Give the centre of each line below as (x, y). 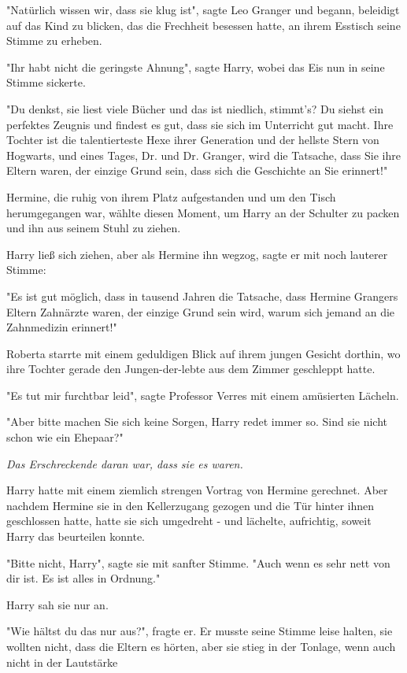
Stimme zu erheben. (54, 41)
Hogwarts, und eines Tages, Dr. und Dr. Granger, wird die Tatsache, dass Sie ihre (203, 155)
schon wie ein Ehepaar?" (65, 437)
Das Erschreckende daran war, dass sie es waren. (125, 463)
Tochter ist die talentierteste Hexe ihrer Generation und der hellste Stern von (193, 140)
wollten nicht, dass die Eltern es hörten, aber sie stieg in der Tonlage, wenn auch (201, 646)
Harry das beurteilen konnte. (76, 536)
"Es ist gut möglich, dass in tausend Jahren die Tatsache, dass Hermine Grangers (202, 296)
